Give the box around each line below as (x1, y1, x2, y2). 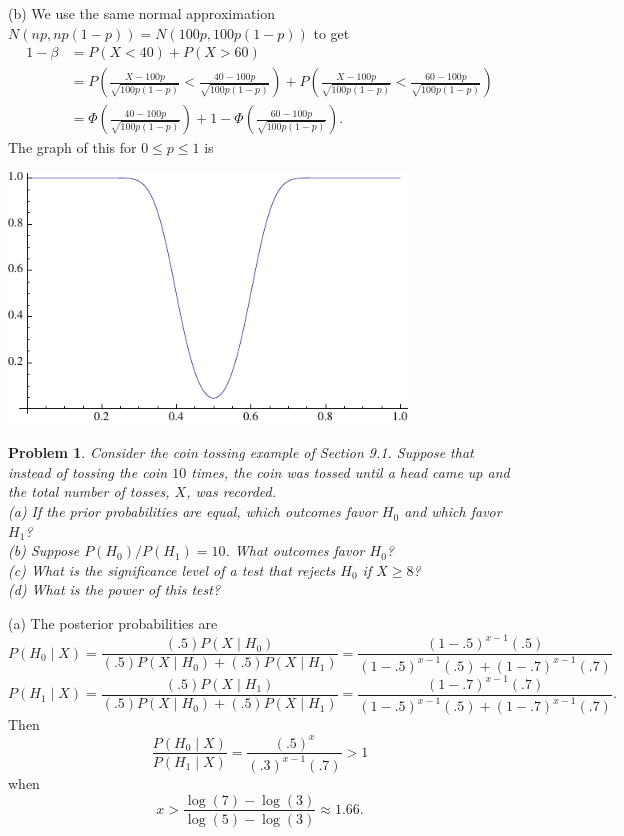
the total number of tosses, (8, 481, 170, 502)
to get (313, 22, 350, 43)
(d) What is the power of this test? (8, 579, 221, 600)
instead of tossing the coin (8, 461, 168, 482)
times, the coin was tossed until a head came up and (191, 461, 510, 482)
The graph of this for (8, 137, 137, 158)
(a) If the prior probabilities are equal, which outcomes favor (8, 501, 377, 522)
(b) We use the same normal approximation (8, 3, 276, 23)
